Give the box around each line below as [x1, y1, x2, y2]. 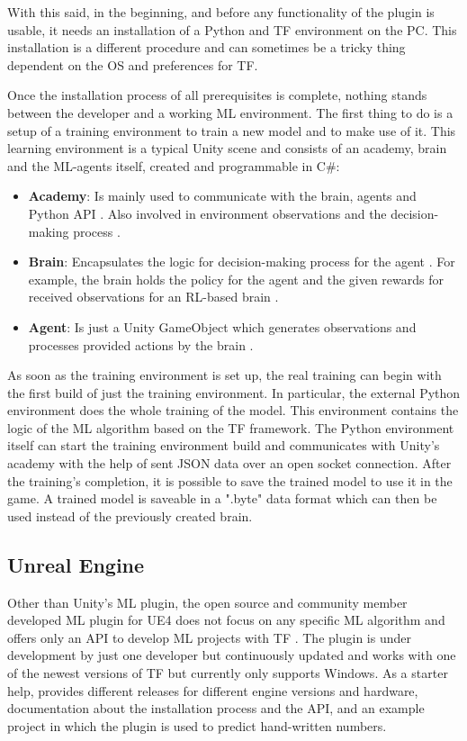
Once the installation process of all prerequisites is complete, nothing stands [7, 86, 427, 104]
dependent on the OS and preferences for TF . [7, 55, 258, 74]
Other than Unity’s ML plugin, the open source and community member [7, 592, 408, 611]
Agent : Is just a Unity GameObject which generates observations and [28, 317, 417, 336]
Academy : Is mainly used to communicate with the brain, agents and [28, 186, 417, 205]
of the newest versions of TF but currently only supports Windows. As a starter [7, 664, 448, 682]
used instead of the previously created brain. [7, 506, 253, 525]
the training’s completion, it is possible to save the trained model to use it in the [7, 471, 453, 490]
